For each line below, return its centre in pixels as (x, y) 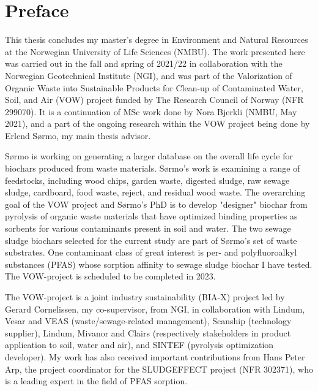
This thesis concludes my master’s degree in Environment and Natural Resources (157, 40)
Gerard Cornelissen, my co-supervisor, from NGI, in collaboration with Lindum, (155, 309)
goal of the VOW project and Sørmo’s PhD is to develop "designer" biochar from (156, 204)
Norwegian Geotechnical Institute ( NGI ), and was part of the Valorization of (149, 75)
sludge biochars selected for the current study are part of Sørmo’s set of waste (151, 240)
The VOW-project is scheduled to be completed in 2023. (110, 276)
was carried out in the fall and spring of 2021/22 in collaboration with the (144, 63)
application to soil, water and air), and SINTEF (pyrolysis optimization (139, 345)
